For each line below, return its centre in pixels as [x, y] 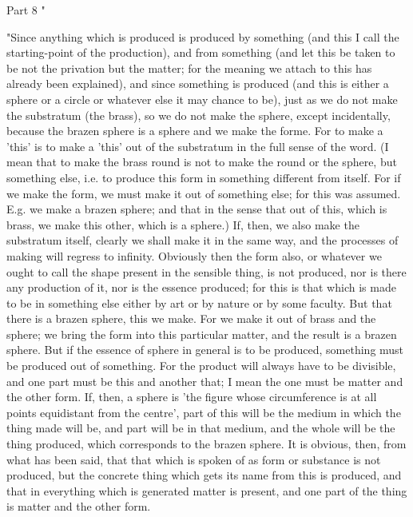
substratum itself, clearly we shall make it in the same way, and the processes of [203, 240]
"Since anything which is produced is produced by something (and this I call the [203, 36]
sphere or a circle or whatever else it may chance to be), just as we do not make [202, 99]
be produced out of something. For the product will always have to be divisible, [201, 366]
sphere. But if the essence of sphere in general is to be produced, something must [205, 350]
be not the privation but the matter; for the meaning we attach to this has [189, 68]
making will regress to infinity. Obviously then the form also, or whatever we [194, 255]
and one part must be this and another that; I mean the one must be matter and [205, 381]
